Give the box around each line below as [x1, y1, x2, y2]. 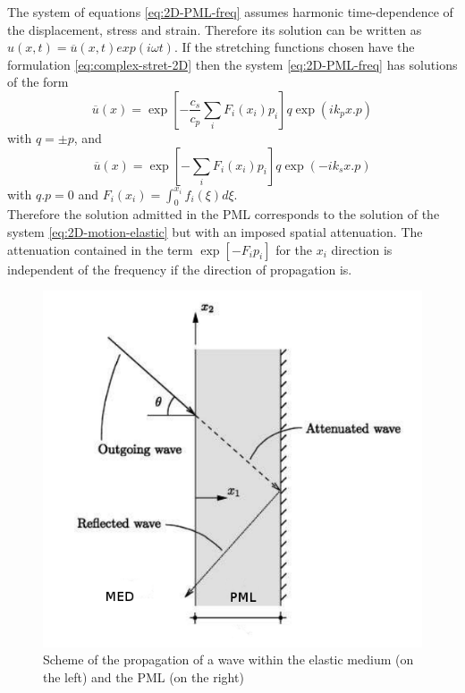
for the [275, 240, 313, 258]
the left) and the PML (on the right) [43, 667, 244, 686]
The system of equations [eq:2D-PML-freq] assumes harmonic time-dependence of [7, 3, 453, 21]
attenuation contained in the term [7, 240, 193, 258]
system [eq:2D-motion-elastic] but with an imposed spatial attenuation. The [7, 222, 423, 241]
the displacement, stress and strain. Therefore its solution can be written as [7, 20, 422, 38]
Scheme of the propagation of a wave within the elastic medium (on [43, 650, 414, 669]
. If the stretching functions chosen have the [173, 38, 415, 56]
